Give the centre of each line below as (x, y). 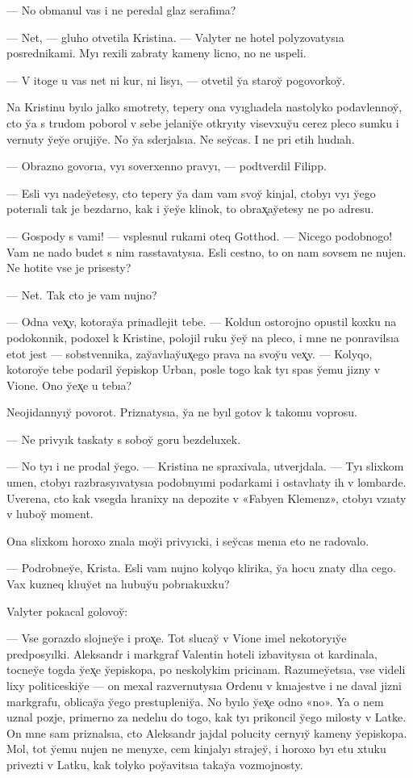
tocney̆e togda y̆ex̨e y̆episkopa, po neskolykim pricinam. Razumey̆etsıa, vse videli (206, 669)
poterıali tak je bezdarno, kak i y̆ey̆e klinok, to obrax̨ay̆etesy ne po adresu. (190, 209)
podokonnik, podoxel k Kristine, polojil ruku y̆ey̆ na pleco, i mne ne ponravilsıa (203, 337)
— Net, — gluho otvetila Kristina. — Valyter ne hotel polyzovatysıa (175, 37)
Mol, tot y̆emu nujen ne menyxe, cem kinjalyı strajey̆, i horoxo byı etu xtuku (196, 749)
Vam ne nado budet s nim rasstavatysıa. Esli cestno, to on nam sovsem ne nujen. (206, 251)
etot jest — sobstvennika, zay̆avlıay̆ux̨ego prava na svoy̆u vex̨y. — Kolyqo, (190, 353)
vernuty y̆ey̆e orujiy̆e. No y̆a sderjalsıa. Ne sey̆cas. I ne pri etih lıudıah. (181, 138)
